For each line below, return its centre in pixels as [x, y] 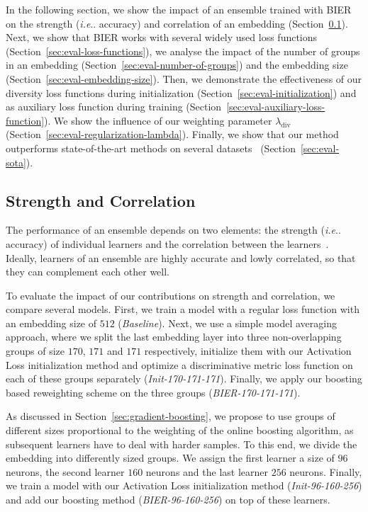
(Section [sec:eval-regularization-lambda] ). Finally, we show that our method [172, 134]
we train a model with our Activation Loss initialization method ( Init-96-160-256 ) [184, 485]
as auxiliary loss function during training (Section [114, 107]
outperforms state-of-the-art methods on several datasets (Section [151, 148]
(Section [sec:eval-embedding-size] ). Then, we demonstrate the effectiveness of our [184, 78]
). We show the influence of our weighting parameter [158, 120]
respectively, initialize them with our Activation [248, 351]
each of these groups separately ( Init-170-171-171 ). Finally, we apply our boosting [184, 379]
